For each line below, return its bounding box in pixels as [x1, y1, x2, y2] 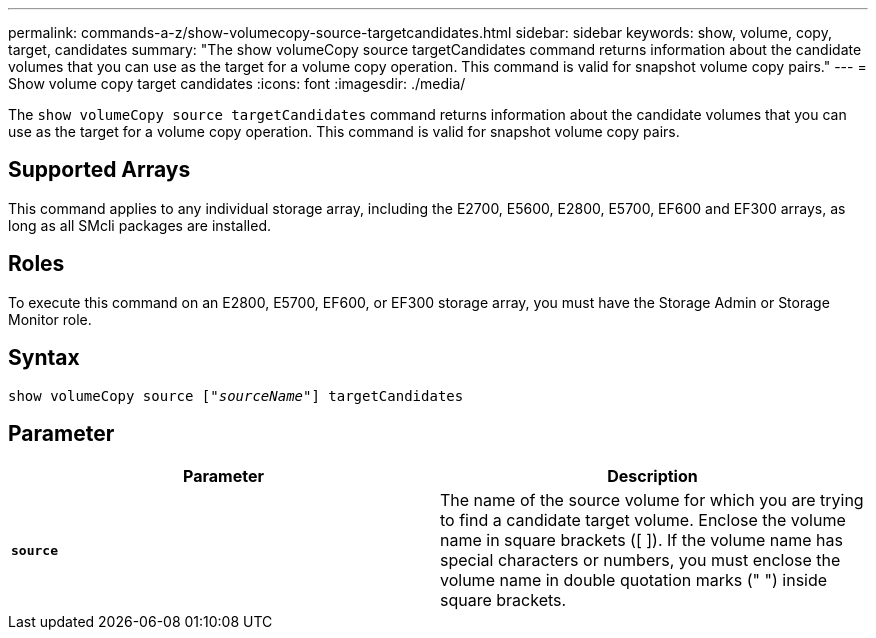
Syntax [8, 345, 80, 371]
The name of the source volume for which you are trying [440, 490, 864, 511]
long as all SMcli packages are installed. [8, 216, 271, 234]
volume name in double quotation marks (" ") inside [440, 570, 828, 591]
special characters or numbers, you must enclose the [440, 550, 841, 571]
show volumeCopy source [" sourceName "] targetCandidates [8, 387, 464, 404]
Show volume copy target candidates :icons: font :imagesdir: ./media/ [8, 75, 466, 92]
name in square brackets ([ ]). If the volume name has [440, 530, 843, 551]
